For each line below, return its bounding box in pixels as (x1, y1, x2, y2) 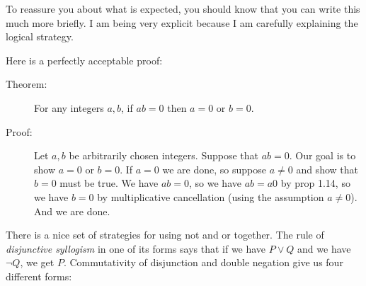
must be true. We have (59, 176, 159, 190)
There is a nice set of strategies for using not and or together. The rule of (6, 227, 324, 242)
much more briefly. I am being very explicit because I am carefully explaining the (6, 15, 358, 30)
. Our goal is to (289, 148, 356, 163)
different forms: (6, 268, 72, 283)
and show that (296, 161, 358, 176)
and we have (297, 241, 351, 256)
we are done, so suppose (162, 161, 266, 176)
